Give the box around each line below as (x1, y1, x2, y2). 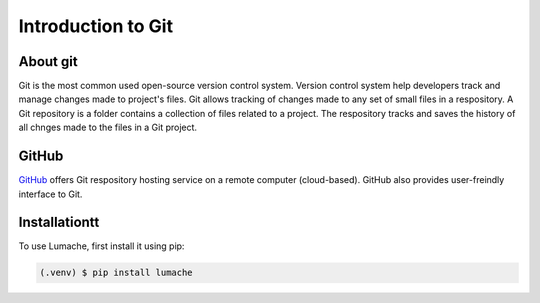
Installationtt (18, 214, 100, 231)
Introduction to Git (18, 15, 174, 37)
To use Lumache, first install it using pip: (18, 240, 185, 252)
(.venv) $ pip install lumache (39, 267, 194, 279)
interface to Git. (18, 188, 83, 200)
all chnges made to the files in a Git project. (18, 121, 198, 134)
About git (18, 53, 79, 70)
